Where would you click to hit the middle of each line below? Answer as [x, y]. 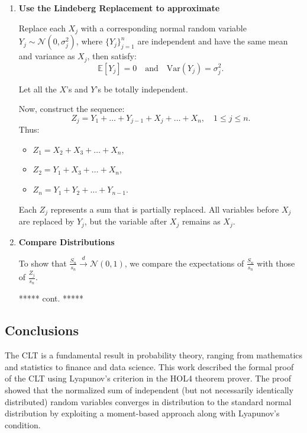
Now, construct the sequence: [72, 109]
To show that [43, 263]
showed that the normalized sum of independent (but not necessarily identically [149, 389]
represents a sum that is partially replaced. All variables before [165, 209]
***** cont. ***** [51, 298]
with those [276, 263]
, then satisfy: [112, 56]
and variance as [47, 56]
